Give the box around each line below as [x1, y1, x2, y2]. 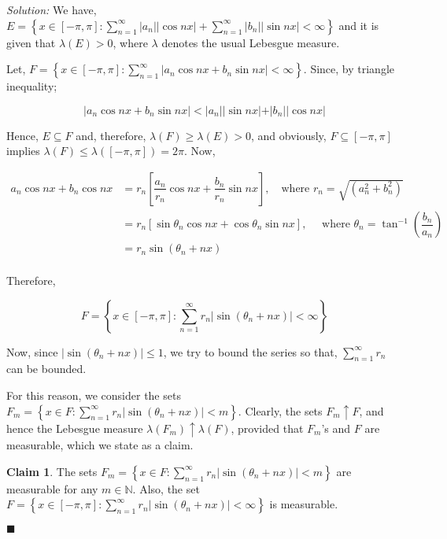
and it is [338, 17, 379, 33]
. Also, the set [132, 480, 200, 497]
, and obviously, [250, 127, 327, 143]
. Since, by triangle [303, 61, 394, 77]
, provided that [231, 419, 304, 436]
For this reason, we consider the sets [6, 387, 181, 404]
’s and [321, 419, 351, 436]
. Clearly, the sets [238, 402, 323, 419]
